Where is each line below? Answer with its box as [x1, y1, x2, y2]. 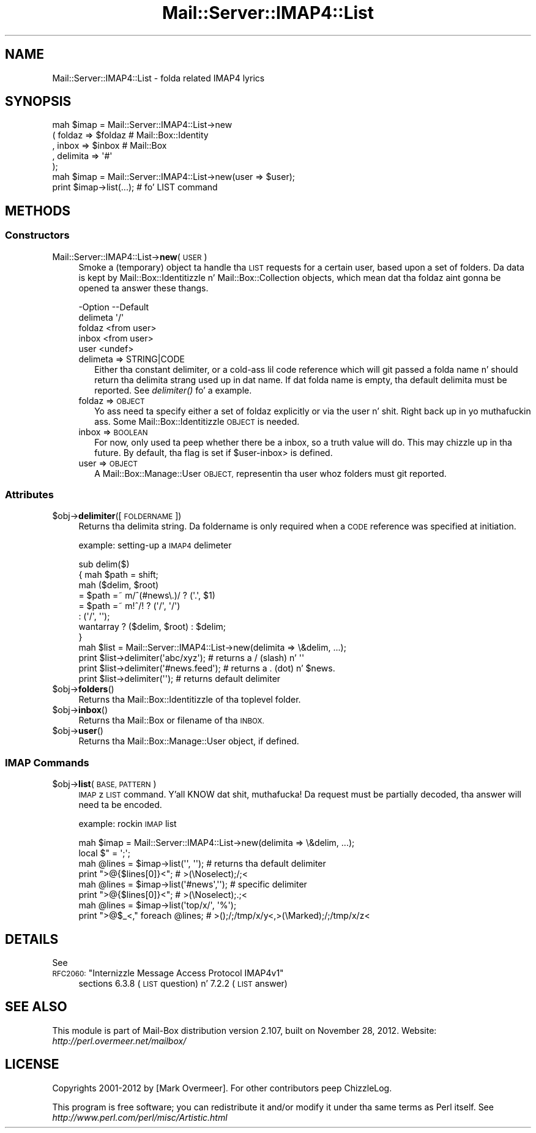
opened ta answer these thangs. [78, 282, 209, 293]
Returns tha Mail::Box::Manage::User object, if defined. [78, 736, 299, 747]
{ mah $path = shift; [78, 569, 158, 580]
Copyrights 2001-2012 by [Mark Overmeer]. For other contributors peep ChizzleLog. [52, 1082, 392, 1093]
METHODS [5, 203, 71, 219]
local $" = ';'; [78, 848, 130, 859]
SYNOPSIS [5, 94, 72, 110]
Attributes [5, 488, 54, 501]
